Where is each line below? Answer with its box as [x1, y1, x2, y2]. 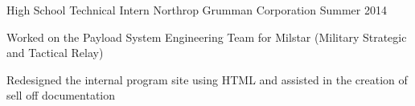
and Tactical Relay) [6, 44, 104, 61]
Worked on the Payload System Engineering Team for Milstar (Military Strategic [6, 28, 407, 45]
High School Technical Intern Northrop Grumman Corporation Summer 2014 [6, 2, 387, 18]
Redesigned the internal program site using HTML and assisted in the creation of [6, 71, 408, 88]
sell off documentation [6, 87, 116, 104]
